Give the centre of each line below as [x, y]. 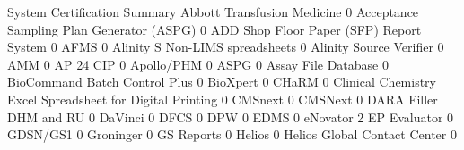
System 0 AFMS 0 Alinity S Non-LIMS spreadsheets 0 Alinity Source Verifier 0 [226, 47]
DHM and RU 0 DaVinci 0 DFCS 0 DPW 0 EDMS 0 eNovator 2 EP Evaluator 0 [231, 117]
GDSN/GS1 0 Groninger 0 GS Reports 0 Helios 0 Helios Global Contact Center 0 [232, 134]
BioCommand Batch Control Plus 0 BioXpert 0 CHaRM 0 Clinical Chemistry [222, 82]
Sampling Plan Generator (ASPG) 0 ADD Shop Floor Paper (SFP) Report [214, 29]
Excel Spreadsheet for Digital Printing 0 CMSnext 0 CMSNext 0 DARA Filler [223, 99]
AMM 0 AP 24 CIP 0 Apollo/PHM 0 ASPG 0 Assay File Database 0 [198, 64]
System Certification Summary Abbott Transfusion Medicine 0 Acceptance [213, 12]
